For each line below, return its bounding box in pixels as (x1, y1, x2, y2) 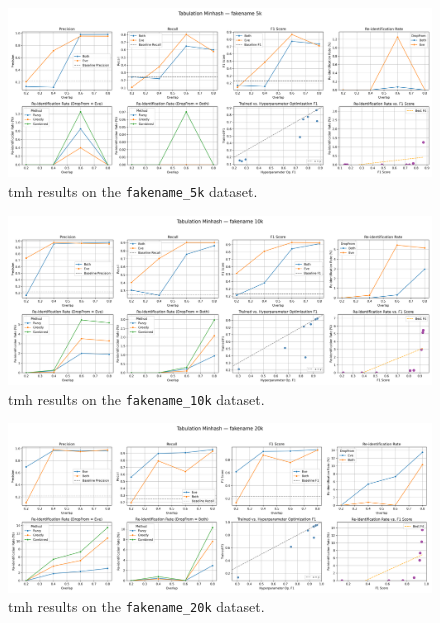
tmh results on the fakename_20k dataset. (8, 596, 265, 617)
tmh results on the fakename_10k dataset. (8, 388, 265, 409)
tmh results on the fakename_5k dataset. (8, 180, 258, 201)
